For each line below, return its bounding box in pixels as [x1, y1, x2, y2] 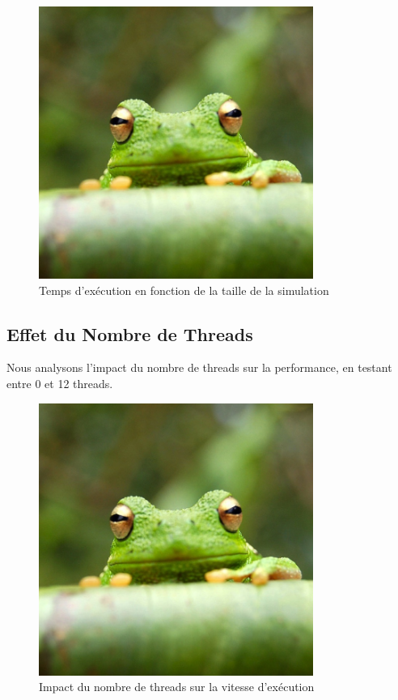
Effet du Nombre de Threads [6, 321, 253, 346]
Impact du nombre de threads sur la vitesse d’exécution [39, 678, 315, 695]
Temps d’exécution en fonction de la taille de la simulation [39, 281, 329, 298]
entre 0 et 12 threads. [6, 374, 113, 391]
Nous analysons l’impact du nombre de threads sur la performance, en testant [6, 359, 392, 376]
